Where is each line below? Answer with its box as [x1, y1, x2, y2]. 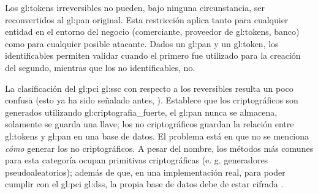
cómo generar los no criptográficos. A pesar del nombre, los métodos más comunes [5, 141, 314, 154]
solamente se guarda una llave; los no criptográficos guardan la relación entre [5, 118, 294, 130]
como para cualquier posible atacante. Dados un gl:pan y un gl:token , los [5, 37, 279, 50]
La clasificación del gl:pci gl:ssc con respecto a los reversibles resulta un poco [5, 81, 293, 94]
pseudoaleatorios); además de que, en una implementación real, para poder [5, 165, 286, 178]
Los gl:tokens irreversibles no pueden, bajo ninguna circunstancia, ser [5, 1, 265, 13]
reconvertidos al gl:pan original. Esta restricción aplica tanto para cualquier [5, 13, 289, 26]
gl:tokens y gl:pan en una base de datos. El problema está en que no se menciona [5, 129, 309, 142]
